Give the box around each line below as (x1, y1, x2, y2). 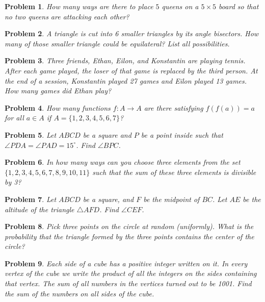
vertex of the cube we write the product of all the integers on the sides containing (5, 268, 257, 279)
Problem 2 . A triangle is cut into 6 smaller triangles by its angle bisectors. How (5, 28, 259, 39)
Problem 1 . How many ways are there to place (5, 1, 153, 11)
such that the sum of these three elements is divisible (92, 166, 256, 177)
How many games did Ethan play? (5, 85, 112, 96)
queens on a (162, 1, 199, 11)
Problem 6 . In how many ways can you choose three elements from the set (5, 157, 241, 167)
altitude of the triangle (5, 204, 74, 214)
